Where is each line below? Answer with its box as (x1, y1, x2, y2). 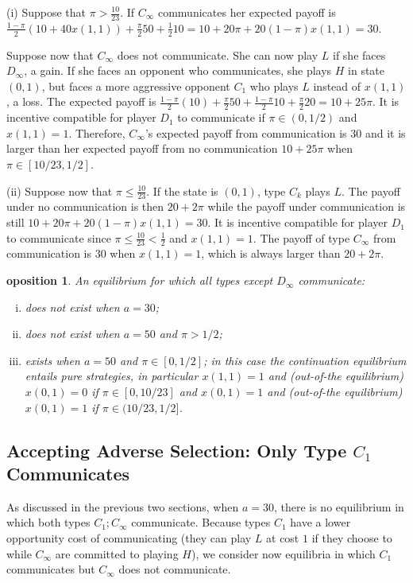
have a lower (290, 514, 351, 531)
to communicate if (177, 109, 265, 126)
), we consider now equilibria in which (191, 545, 376, 562)
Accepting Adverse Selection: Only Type (6, 437, 347, 462)
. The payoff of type (253, 229, 350, 246)
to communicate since (6, 229, 111, 246)
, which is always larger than (201, 245, 341, 262)
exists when (25, 352, 80, 368)
